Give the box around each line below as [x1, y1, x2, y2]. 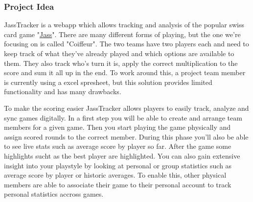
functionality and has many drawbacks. [4, 86, 121, 97]
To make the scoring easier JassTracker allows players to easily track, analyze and [4, 102, 249, 113]
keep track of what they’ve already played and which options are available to [4, 48, 234, 58]
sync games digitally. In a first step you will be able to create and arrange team [4, 112, 242, 122]
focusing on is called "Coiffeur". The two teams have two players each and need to [4, 39, 249, 49]
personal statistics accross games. [4, 189, 104, 199]
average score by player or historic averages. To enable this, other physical [4, 170, 227, 180]
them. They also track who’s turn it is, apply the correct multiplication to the [4, 58, 238, 68]
